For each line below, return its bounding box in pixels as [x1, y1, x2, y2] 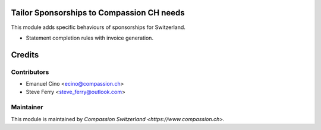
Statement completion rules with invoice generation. [26, 34, 154, 41]
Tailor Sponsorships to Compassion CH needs [11, 8, 185, 18]
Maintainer [11, 103, 43, 112]
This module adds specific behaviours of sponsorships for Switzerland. [11, 24, 185, 31]
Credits [11, 50, 39, 60]
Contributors [11, 68, 49, 76]
